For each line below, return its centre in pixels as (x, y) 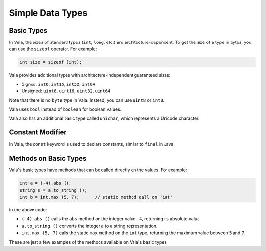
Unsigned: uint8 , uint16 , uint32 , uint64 (66, 91)
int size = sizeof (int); (51, 62)
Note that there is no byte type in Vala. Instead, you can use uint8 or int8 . (87, 100)
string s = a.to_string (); (53, 190)
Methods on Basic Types (48, 158)
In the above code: (28, 209)
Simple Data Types (48, 13)
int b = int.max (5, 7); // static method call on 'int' (96, 197)
